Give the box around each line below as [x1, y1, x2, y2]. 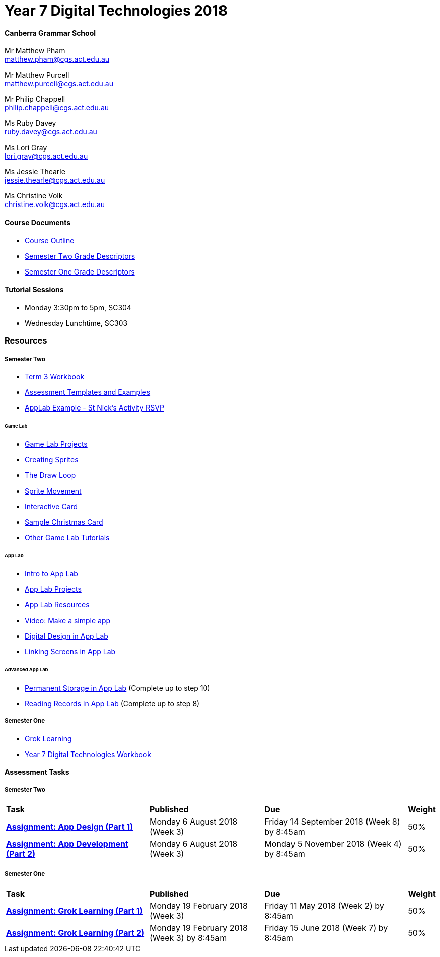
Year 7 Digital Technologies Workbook [25, 749, 151, 759]
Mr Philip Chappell [5, 95, 65, 104]
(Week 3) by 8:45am [150, 932, 227, 943]
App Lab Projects [25, 585, 82, 594]
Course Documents [5, 218, 71, 227]
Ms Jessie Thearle [5, 167, 65, 176]
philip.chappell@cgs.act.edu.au [5, 103, 109, 112]
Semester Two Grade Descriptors [25, 251, 135, 260]
